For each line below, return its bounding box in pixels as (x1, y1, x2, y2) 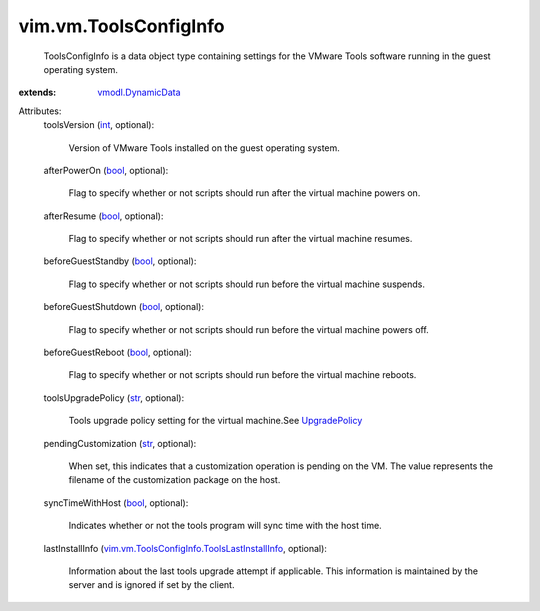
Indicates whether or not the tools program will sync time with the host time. (68, 520, 382, 532)
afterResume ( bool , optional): (43, 210, 164, 222)
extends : (18, 86, 57, 99)
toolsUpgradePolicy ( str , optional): (43, 391, 185, 404)
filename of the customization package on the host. (68, 474, 281, 486)
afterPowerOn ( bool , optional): (43, 164, 169, 176)
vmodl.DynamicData (97, 86, 181, 99)
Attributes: (18, 105, 62, 117)
